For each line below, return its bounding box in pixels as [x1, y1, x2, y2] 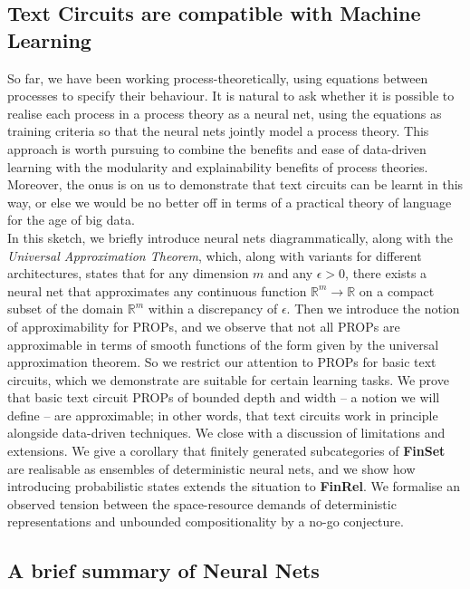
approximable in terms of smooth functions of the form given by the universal [7, 334, 439, 353]
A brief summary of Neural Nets [7, 556, 320, 584]
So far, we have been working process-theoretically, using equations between [7, 68, 428, 87]
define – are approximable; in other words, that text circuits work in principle [7, 405, 438, 424]
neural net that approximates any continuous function [7, 281, 307, 300]
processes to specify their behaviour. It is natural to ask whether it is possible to [7, 86, 455, 105]
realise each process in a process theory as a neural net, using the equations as [7, 103, 442, 122]
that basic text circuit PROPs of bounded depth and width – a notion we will [7, 388, 440, 407]
